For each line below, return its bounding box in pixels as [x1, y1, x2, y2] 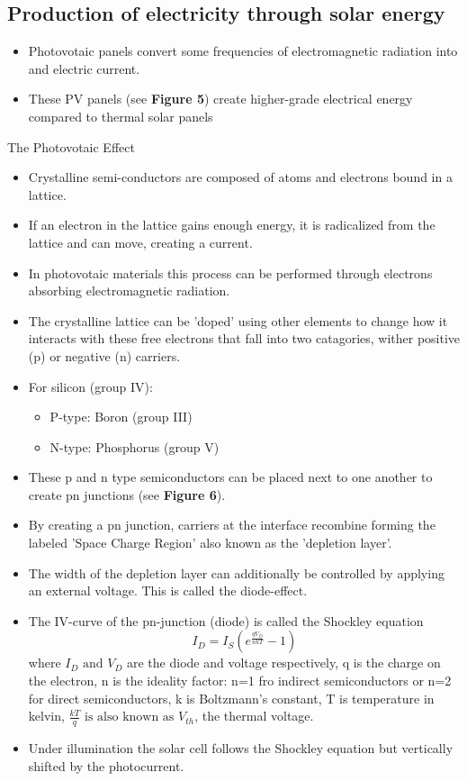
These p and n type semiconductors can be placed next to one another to [28, 468, 433, 486]
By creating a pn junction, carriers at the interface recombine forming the [28, 515, 436, 534]
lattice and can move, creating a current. [28, 232, 253, 251]
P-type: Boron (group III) [49, 407, 193, 426]
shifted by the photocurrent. [28, 756, 184, 775]
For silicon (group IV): [28, 377, 153, 395]
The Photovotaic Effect [7, 137, 135, 156]
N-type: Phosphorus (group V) [49, 437, 220, 456]
